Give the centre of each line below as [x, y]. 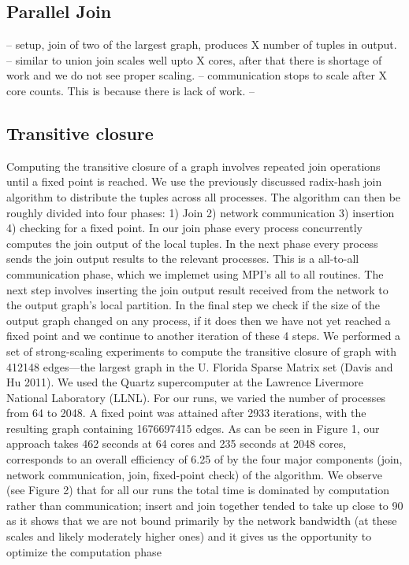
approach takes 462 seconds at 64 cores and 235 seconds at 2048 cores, [177, 443]
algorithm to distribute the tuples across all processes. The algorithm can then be [204, 196]
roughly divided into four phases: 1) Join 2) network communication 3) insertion [201, 212]
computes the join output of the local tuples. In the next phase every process [192, 243]
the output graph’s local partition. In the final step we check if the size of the [193, 305]
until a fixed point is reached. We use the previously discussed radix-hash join [194, 181]
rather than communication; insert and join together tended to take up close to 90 [205, 505]
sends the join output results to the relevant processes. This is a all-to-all [183, 258]
